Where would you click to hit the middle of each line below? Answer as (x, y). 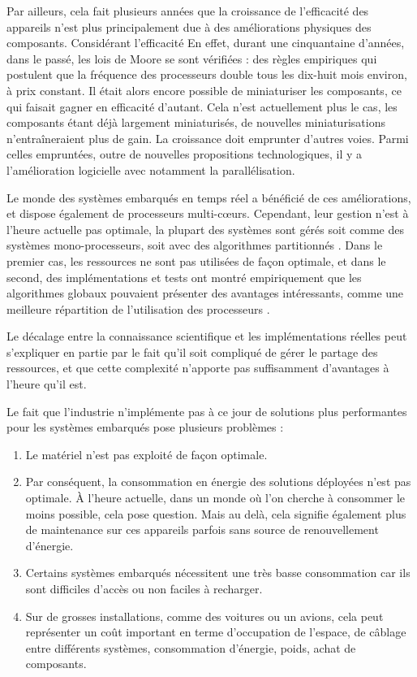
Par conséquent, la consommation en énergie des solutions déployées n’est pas (218, 482)
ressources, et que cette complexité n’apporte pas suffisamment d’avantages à (198, 368)
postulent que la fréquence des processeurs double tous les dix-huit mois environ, (207, 74)
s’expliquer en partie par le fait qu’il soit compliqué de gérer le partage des (192, 352)
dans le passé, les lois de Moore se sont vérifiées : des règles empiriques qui (192, 58)
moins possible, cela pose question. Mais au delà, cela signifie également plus (216, 513)
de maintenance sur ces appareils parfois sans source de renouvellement (202, 529)
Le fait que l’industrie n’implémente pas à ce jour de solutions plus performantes (207, 411)
